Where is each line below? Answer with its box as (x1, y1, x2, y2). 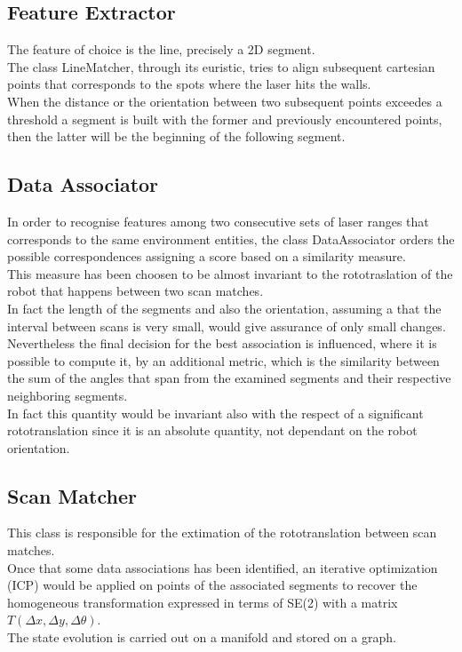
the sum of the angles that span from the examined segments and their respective (7, 369, 451, 387)
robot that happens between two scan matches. (7, 282, 264, 300)
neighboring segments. (7, 386, 128, 404)
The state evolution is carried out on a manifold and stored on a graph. (7, 628, 396, 647)
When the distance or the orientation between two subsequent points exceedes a (7, 91, 442, 110)
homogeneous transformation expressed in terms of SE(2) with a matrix (7, 592, 398, 611)
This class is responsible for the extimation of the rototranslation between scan (7, 523, 437, 542)
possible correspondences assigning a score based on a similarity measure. (7, 247, 406, 266)
